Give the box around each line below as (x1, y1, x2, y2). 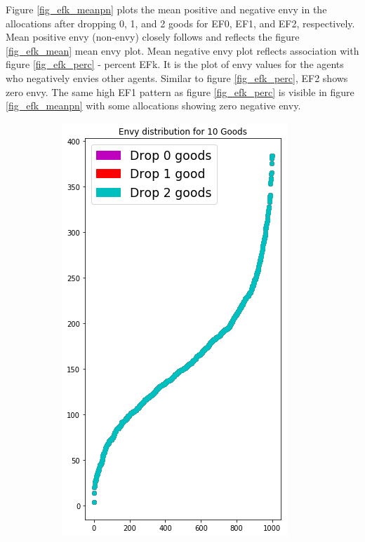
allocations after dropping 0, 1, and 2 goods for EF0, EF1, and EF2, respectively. (6, 15, 355, 30)
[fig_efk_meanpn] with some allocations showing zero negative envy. (6, 98, 301, 113)
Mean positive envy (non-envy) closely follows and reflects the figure (6, 29, 300, 44)
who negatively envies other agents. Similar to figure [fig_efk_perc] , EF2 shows (6, 70, 348, 85)
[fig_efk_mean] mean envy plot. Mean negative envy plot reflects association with (6, 43, 359, 57)
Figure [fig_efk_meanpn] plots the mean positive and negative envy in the (6, 2, 327, 16)
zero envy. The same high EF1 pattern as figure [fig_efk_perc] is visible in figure (6, 84, 354, 99)
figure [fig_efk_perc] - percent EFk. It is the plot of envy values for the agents (6, 57, 344, 72)
